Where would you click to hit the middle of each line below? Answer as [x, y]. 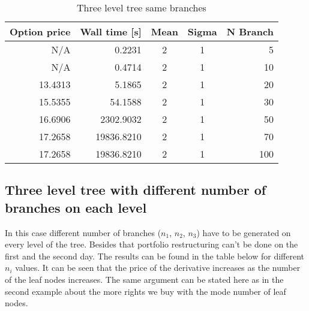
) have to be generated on [244, 232]
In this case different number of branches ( [83, 232]
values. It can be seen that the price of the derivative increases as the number [158, 268]
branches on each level [76, 207]
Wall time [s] [111, 31]
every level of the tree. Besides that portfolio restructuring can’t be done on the [151, 244]
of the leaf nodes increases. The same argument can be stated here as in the [144, 279]
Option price [40, 31]
